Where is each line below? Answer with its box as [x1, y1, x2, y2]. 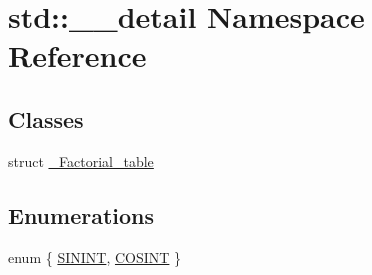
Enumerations [8, 199, 155, 230]
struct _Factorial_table [8, 150, 154, 171]
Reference [8, 35, 147, 76]
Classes [8, 103, 84, 134]
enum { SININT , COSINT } [8, 246, 182, 267]
